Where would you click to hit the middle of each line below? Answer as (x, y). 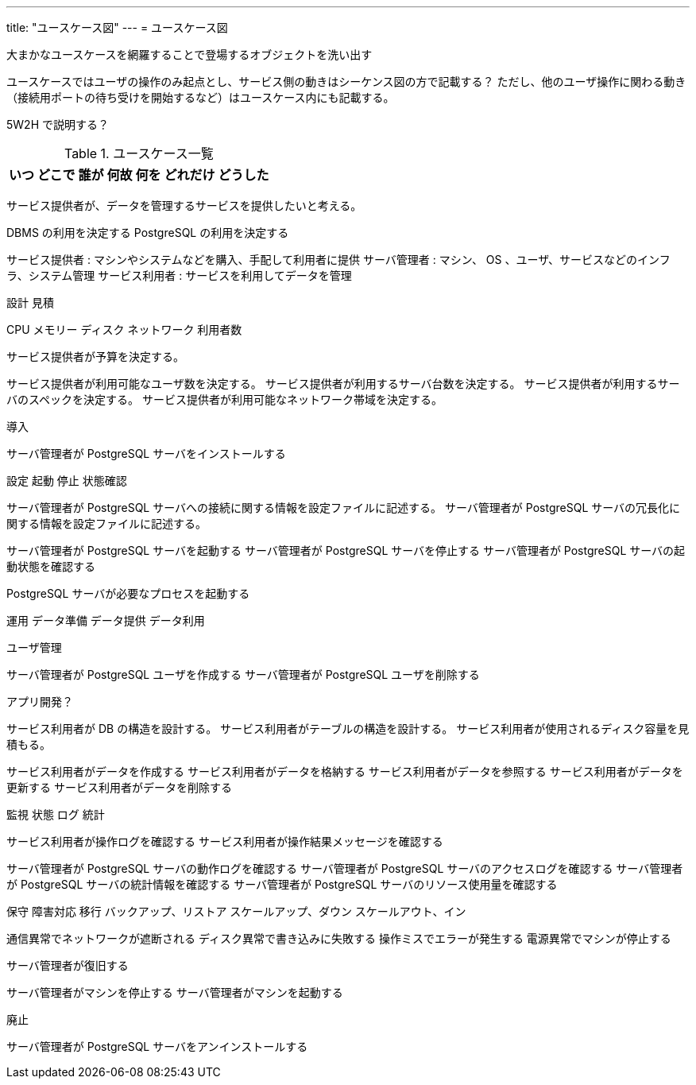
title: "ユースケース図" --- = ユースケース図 (117, 27)
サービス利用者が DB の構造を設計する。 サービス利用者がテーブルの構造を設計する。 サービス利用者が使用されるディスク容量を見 (348, 728)
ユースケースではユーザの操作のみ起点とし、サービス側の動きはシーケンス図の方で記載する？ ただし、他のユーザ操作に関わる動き (346, 81)
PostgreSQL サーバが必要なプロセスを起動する (128, 593)
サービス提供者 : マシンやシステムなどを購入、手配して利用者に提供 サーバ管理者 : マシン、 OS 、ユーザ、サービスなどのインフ (338, 260)
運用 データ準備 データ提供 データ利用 (106, 620)
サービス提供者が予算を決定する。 (95, 356)
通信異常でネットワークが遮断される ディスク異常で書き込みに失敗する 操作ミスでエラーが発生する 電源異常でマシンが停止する (339, 938)
